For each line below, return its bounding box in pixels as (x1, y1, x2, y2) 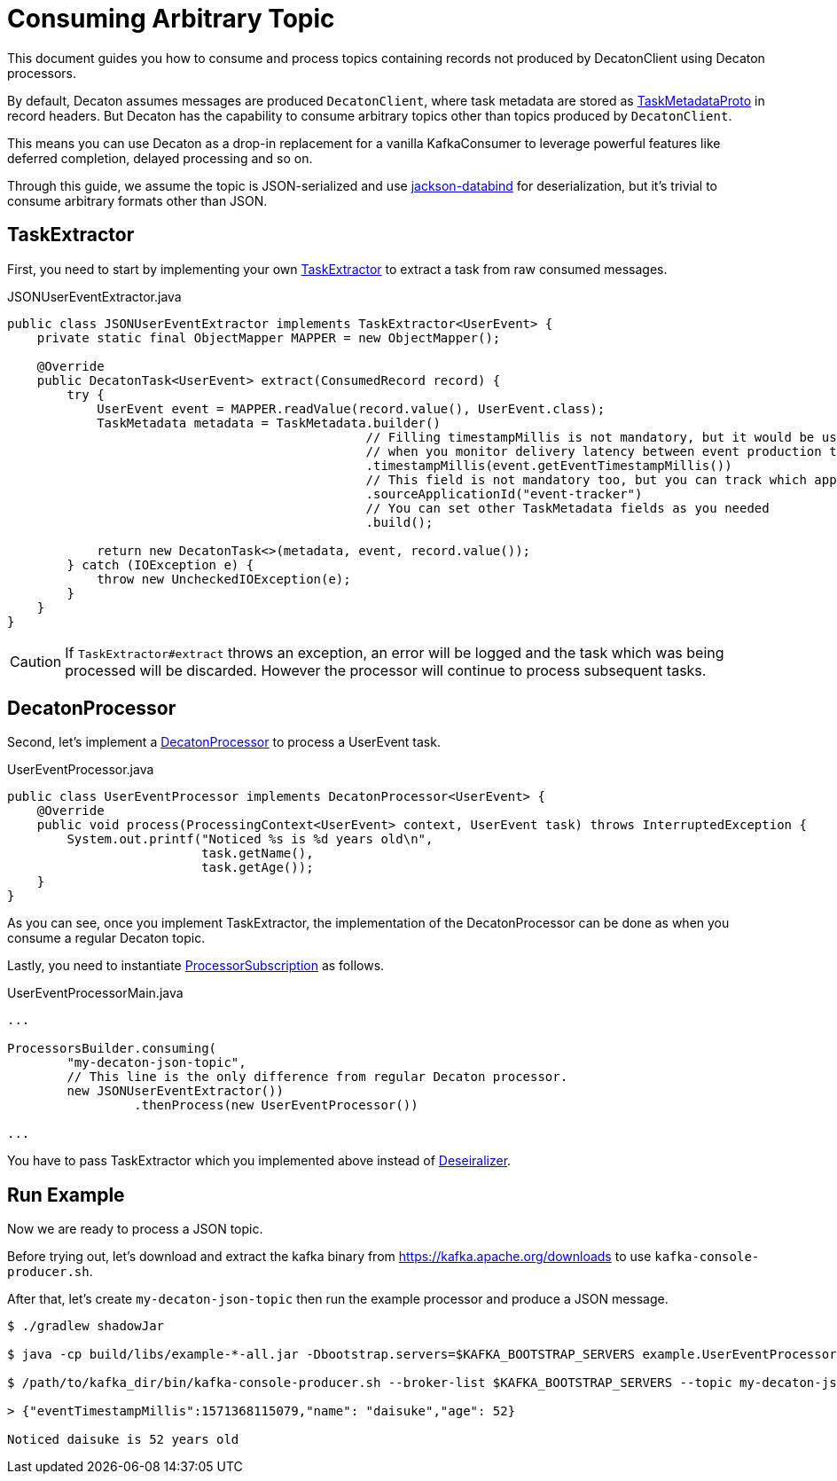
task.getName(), (201, 846, 314, 861)
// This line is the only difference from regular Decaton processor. (66, 1070, 568, 1085)
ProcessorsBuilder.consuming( (7, 1041, 217, 1056)
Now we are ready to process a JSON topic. (7, 1221, 263, 1237)
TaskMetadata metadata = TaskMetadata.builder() (97, 415, 441, 430)
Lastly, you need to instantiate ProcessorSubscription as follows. (7, 958, 385, 974)
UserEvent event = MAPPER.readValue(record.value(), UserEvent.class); (97, 401, 606, 416)
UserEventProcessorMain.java (7, 985, 184, 1001)
